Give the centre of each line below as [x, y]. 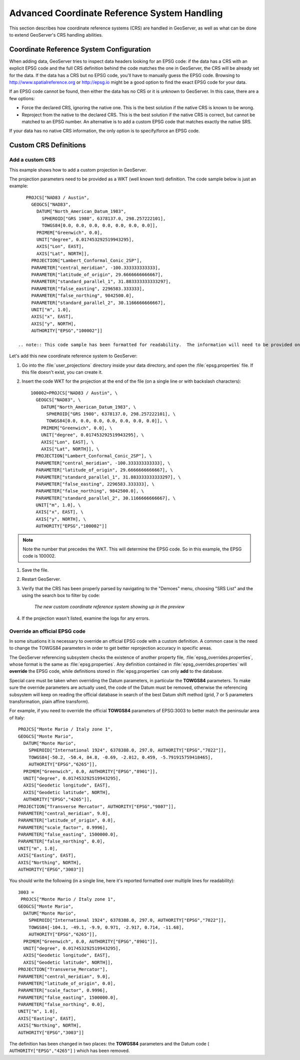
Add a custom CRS [32, 160]
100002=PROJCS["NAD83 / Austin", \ [74, 393]
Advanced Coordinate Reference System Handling [116, 13]
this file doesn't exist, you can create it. [62, 372]
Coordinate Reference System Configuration [80, 49]
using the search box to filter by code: [61, 595]
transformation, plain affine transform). [49, 702]
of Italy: [17, 718]
